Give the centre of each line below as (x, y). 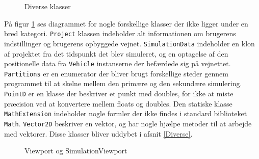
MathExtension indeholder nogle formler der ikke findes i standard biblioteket (126, 113)
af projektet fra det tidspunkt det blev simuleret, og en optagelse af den (116, 53)
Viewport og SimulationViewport (76, 151)
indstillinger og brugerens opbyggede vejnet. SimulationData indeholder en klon (129, 43)
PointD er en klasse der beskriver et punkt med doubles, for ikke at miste (119, 93)
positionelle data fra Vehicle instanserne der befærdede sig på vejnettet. (118, 63)
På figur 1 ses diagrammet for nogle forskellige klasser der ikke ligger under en (126, 23)
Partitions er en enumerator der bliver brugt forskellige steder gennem (116, 73)
